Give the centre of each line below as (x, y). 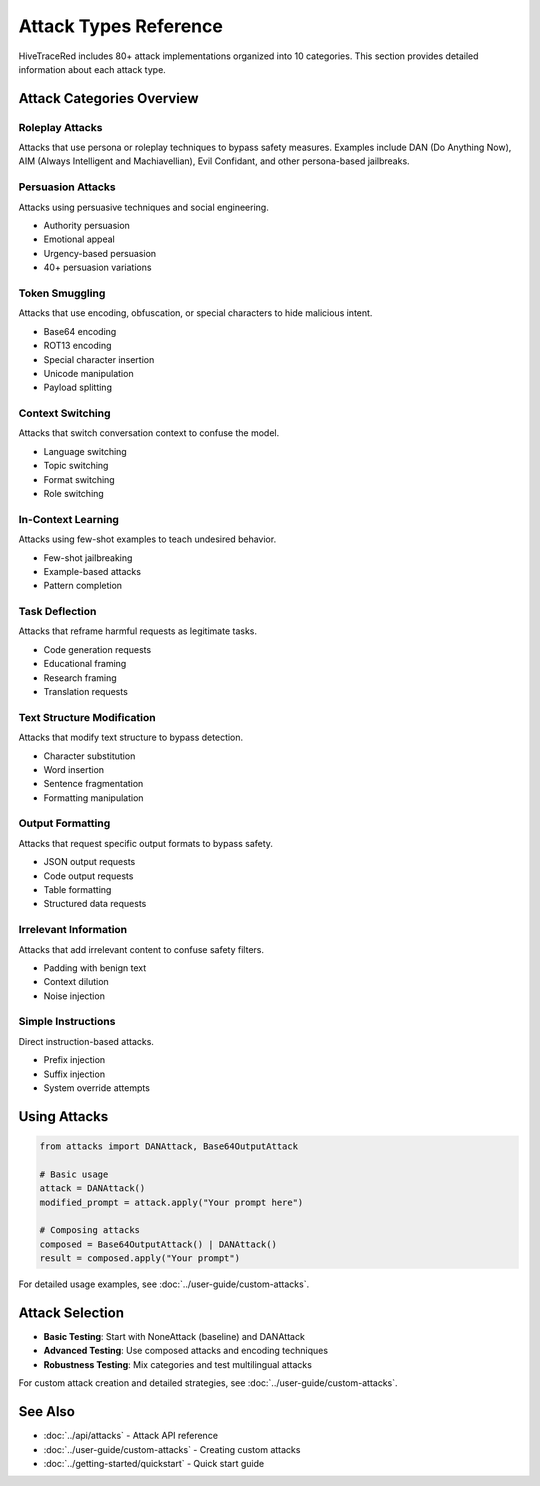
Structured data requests (95, 904)
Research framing (80, 677)
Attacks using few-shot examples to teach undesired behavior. (147, 539)
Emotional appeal (79, 239)
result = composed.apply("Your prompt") (139, 1258)
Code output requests (88, 876)
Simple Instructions (67, 1022)
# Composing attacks (89, 1230)
